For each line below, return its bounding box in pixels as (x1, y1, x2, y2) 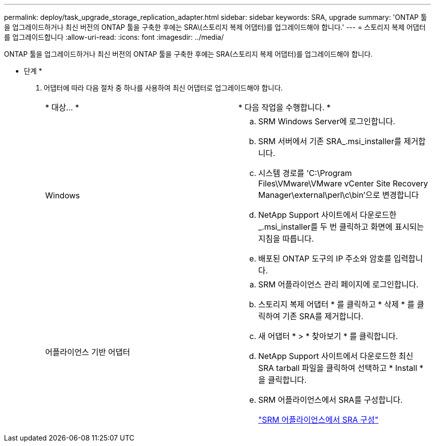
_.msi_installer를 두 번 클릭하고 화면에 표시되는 (258, 222, 424, 232)
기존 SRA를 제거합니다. (282, 311, 363, 321)
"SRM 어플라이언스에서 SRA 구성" (258, 415, 379, 425)
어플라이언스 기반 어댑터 (45, 347, 130, 357)
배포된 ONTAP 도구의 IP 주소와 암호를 (258, 254, 392, 264)
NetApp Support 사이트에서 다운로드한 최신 (258, 351, 414, 361)
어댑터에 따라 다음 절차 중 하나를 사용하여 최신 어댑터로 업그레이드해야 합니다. (44, 84, 283, 92)
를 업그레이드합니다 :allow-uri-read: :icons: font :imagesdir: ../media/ (4, 33, 224, 41)
